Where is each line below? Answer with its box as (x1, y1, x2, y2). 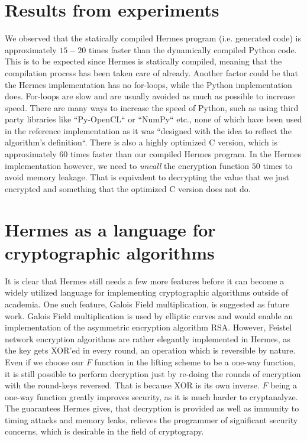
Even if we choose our (5, 355, 84, 368)
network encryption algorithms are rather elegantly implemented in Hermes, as (5, 332, 290, 345)
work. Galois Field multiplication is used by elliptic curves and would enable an (5, 309, 293, 322)
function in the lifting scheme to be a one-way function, (94, 355, 296, 368)
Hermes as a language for (5, 217, 216, 241)
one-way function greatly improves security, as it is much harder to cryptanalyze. (5, 390, 298, 403)
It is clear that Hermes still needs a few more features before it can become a (5, 274, 285, 287)
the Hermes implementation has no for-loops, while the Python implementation (5, 78, 292, 90)
